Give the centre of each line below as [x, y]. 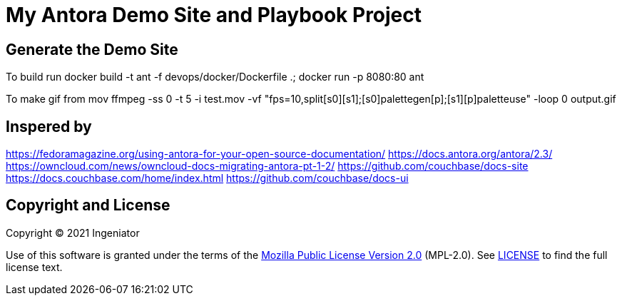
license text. [34, 267]
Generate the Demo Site [92, 49]
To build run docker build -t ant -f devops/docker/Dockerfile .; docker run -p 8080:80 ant [215, 77]
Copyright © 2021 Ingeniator [73, 233]
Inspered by [49, 126]
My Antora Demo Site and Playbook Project [214, 15]
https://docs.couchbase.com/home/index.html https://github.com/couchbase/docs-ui [207, 178]
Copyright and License [88, 205]
